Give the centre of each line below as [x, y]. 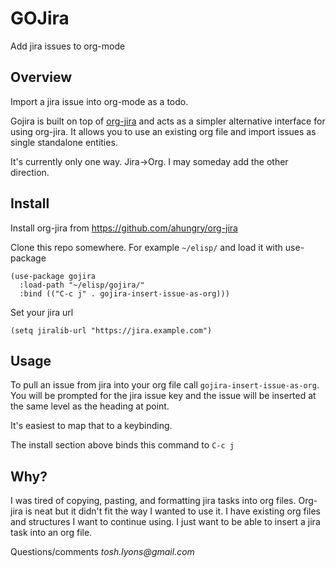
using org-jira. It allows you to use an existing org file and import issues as [163, 131]
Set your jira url [42, 312]
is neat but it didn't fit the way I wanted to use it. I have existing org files [173, 511]
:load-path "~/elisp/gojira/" [82, 285]
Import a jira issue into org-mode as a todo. [99, 101]
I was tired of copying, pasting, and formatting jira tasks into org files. [153, 501]
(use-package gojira [53, 276]
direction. [30, 172]
